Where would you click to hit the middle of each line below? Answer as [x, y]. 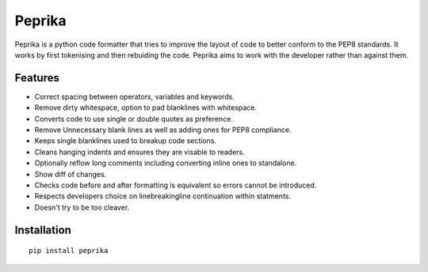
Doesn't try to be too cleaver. [82, 207]
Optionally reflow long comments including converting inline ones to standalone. [166, 163]
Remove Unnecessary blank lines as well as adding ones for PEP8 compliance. [163, 130]
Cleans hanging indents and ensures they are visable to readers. [139, 152]
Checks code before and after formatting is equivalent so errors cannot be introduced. [176, 185]
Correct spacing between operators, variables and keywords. [135, 96]
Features [37, 78]
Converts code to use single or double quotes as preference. [134, 119]
